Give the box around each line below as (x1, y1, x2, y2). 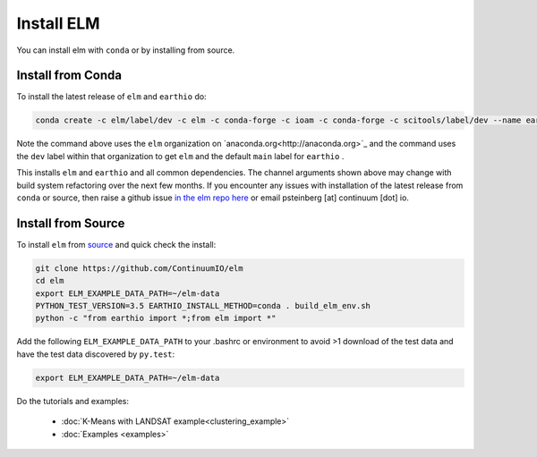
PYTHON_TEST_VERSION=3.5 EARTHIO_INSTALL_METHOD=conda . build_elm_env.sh (35, 300, 371, 311)
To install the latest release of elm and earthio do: (16, 91, 207, 102)
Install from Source (16, 216, 125, 231)
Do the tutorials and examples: (16, 395, 130, 406)
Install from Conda (16, 68, 123, 83)
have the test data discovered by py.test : (16, 349, 175, 360)
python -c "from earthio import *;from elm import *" (35, 313, 277, 324)
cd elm (35, 275, 64, 286)
